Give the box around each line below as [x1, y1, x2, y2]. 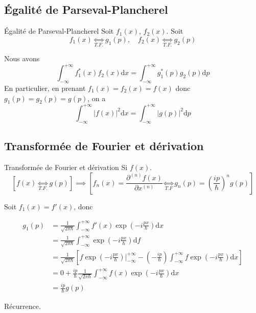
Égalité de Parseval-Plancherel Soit [4, 26, 114, 36]
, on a [87, 92, 106, 103]
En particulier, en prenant [4, 83, 86, 93]
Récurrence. [4, 301, 41, 311]
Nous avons [4, 53, 40, 64]
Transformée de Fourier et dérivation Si [4, 161, 128, 172]
